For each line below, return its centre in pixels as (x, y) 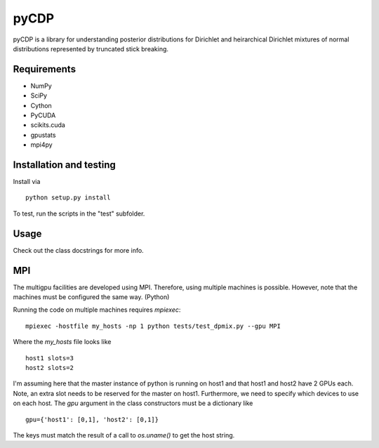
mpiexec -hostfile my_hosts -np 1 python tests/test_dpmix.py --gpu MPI (153, 326)
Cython (41, 105)
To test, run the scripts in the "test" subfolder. (79, 213)
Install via (27, 182)
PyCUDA (43, 115)
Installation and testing (64, 165)
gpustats (43, 135)
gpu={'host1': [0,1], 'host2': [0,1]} (92, 419)
